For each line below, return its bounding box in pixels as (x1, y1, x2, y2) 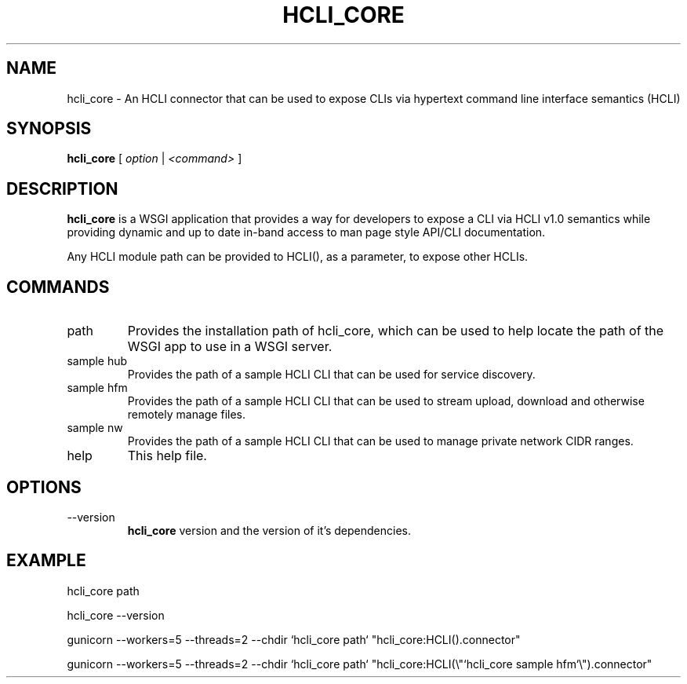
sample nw (67, 421, 123, 435)
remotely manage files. (127, 408, 246, 422)
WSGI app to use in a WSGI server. (127, 338, 333, 355)
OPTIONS (6, 477, 82, 497)
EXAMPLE (6, 550, 86, 571)
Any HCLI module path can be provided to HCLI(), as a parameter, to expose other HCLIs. (67, 250, 529, 264)
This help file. (127, 448, 207, 464)
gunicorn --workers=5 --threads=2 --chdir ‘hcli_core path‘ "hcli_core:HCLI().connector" (67, 632, 521, 646)
